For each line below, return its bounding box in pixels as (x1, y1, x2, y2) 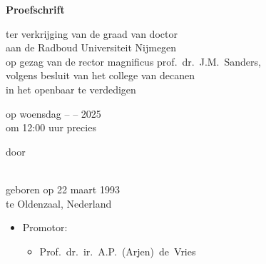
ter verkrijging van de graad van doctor (6, 26, 178, 41)
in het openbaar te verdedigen (6, 81, 136, 96)
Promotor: (22, 220, 68, 235)
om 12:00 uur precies (6, 120, 96, 135)
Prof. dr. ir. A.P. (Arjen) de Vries (39, 243, 196, 258)
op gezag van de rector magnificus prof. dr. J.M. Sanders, (6, 54, 261, 68)
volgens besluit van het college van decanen (6, 68, 195, 83)
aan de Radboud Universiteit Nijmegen (6, 40, 177, 55)
